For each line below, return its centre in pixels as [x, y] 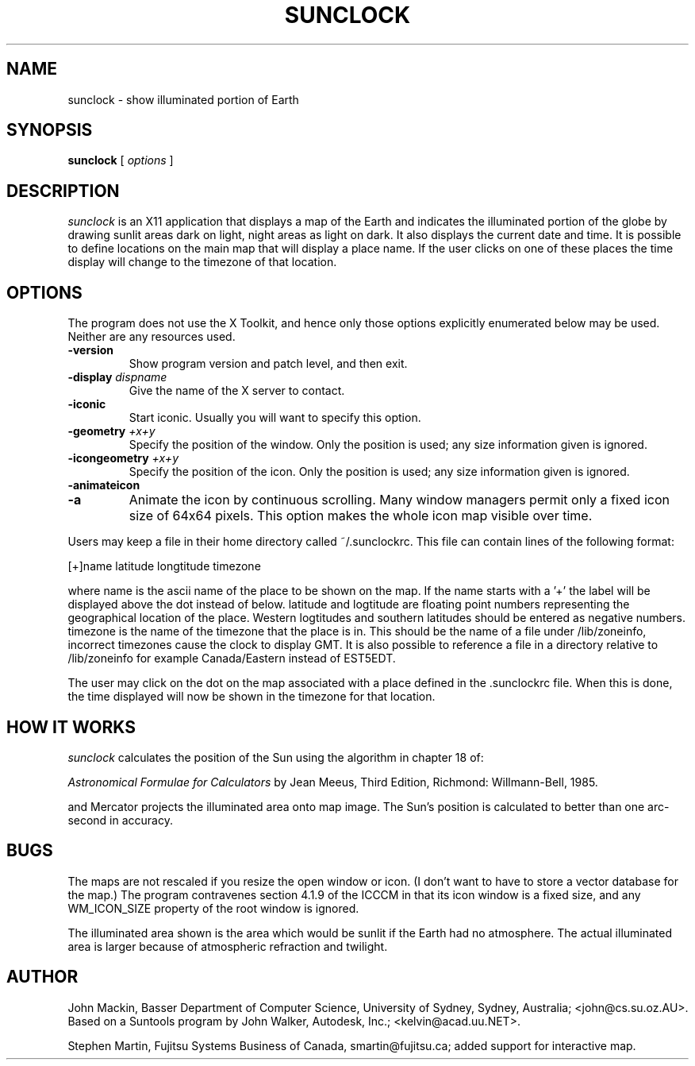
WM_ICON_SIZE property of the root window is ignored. [213, 908]
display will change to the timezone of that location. [202, 262]
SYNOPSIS [50, 130]
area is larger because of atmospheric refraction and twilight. [228, 946]
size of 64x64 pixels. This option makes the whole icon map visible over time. [361, 516]
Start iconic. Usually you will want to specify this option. [275, 418]
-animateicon [104, 485]
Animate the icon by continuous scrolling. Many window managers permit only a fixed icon [399, 500]
